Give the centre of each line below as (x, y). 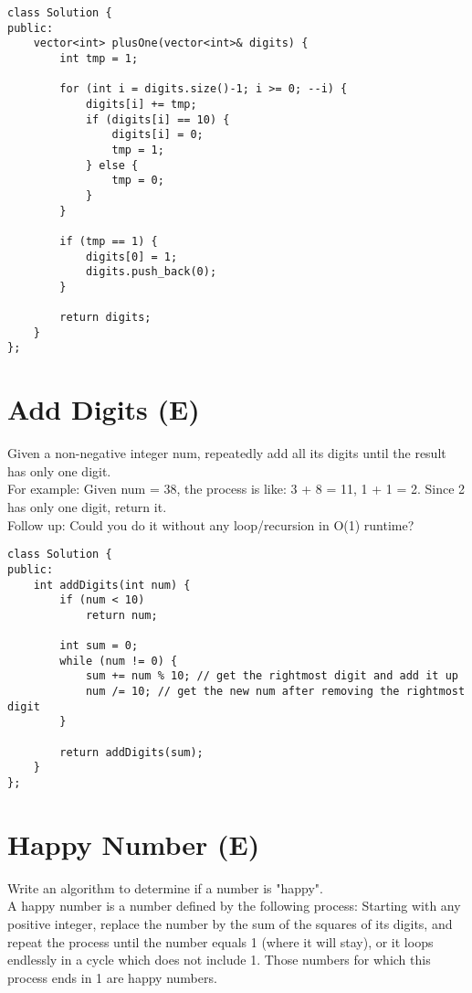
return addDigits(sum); (131, 752)
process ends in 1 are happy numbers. (112, 977)
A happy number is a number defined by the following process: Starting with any (234, 906)
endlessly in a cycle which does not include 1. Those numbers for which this (219, 960)
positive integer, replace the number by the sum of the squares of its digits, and (230, 924)
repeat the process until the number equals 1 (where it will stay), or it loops (220, 941)
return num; (121, 615)
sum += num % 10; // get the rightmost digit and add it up (272, 676)
